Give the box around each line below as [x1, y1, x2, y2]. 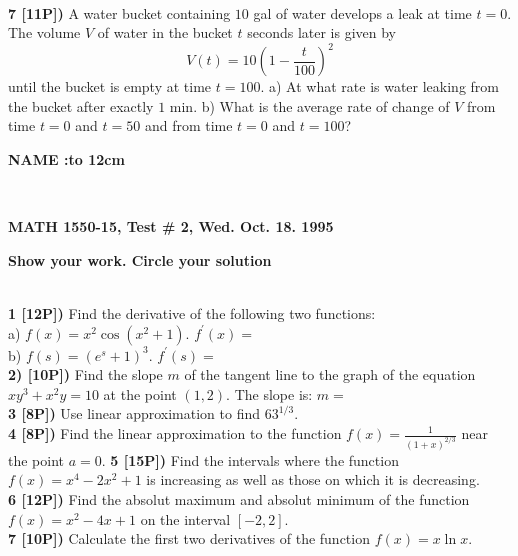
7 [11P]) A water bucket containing [8, 2, 231, 23]
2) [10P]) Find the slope [8, 364, 163, 385]
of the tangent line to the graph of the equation [184, 364, 476, 385]
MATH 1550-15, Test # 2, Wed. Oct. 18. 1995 [8, 216, 334, 237]
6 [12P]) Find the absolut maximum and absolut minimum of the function [8, 489, 470, 510]
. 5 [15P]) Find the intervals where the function [101, 449, 399, 470]
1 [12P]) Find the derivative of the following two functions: [8, 303, 376, 324]
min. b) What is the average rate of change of [169, 95, 450, 116]
